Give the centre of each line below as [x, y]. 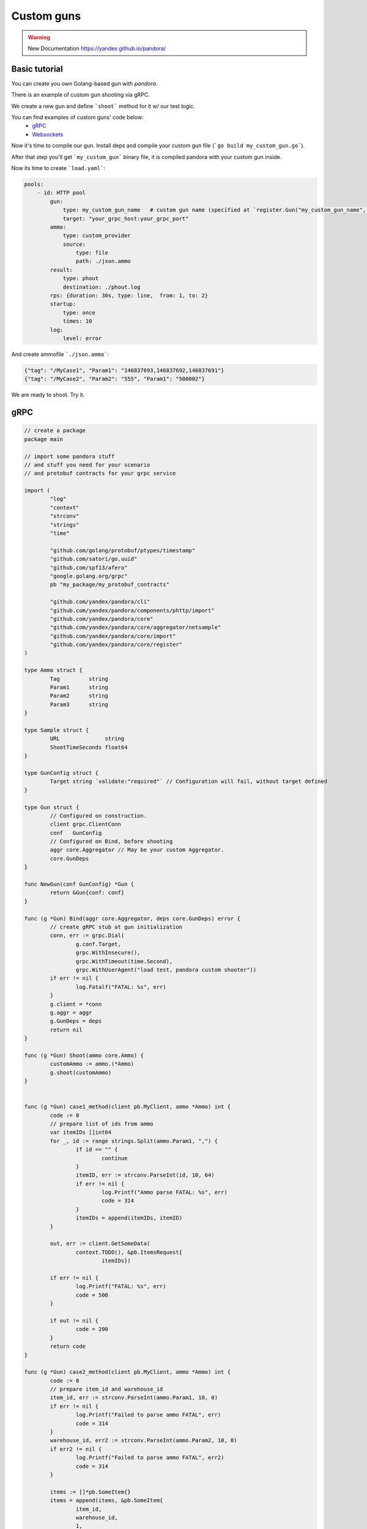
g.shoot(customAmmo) [81, 1072]
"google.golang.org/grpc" [89, 576]
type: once [79, 313]
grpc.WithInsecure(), [108, 953]
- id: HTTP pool [61, 193]
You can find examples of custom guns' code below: [77, 117]
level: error [82, 338]
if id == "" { [97, 1150]
